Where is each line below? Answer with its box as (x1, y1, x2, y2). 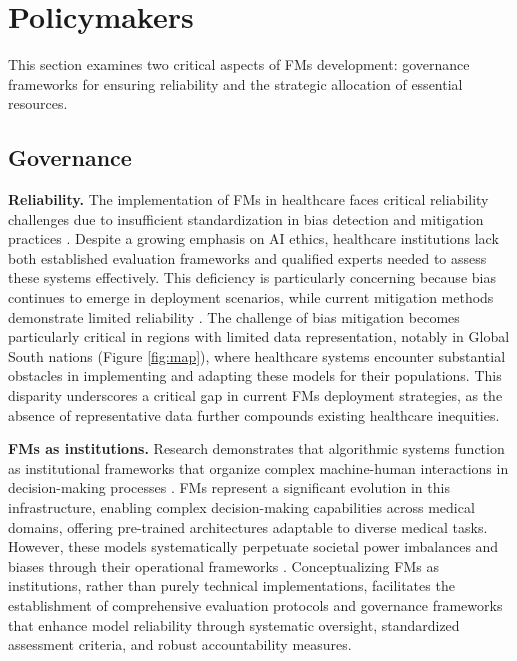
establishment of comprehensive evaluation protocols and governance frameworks (8, 594, 503, 615)
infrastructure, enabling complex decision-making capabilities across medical (8, 497, 475, 518)
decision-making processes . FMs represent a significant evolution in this (8, 477, 450, 498)
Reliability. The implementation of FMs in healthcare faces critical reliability (8, 189, 489, 210)
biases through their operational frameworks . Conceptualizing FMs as (8, 555, 439, 576)
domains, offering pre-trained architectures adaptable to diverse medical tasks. (8, 516, 488, 537)
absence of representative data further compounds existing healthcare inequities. (8, 404, 500, 425)
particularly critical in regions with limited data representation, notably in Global (8, 326, 510, 347)
